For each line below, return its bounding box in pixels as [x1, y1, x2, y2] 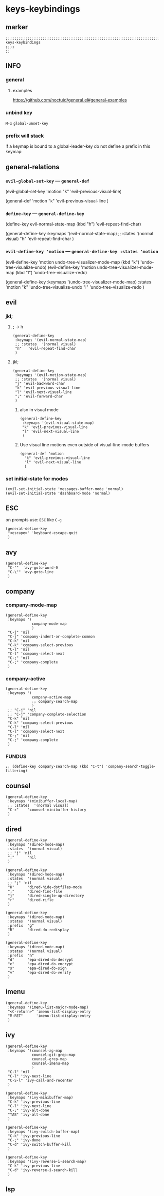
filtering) [5, 768, 28, 774]
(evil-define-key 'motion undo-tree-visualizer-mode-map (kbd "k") [5, 259, 140, 265]
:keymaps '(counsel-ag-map [7, 1048, 63, 1053]
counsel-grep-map [31, 1056, 67, 1061]
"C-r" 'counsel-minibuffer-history [7, 807, 87, 813]
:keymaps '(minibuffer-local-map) [7, 799, 78, 804]
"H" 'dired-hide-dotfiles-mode [7, 885, 82, 890]
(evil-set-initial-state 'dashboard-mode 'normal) [5, 491, 110, 496]
